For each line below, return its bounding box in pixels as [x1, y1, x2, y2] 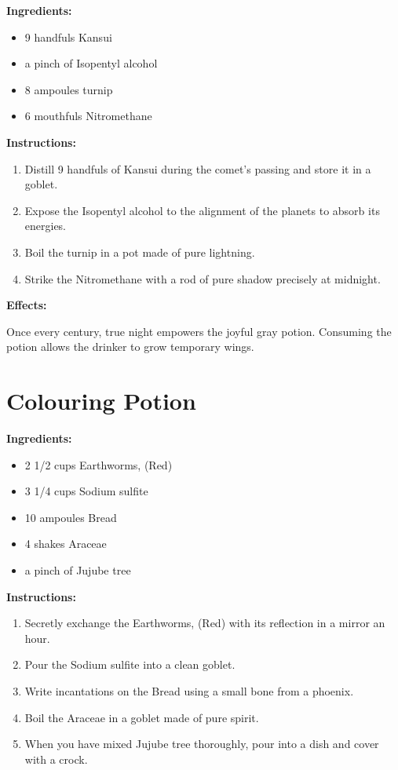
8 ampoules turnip [24, 81, 113, 97]
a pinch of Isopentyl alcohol [24, 55, 158, 71]
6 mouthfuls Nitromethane [24, 108, 152, 124]
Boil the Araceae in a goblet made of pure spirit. [24, 709, 259, 725]
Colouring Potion [6, 385, 196, 417]
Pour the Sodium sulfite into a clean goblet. [24, 656, 236, 673]
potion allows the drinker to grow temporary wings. [6, 338, 254, 355]
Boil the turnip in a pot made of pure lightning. [24, 243, 255, 260]
